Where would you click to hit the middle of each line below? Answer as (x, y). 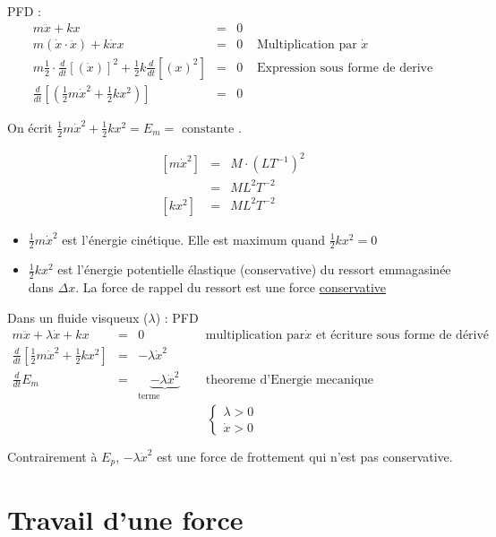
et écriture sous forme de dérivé (402, 335)
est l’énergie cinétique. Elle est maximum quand (193, 239)
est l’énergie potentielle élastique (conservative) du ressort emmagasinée (254, 269)
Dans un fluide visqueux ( (78, 317)
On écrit (30, 127)
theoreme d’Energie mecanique (290, 380)
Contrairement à (52, 456)
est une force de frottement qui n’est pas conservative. (305, 456)
